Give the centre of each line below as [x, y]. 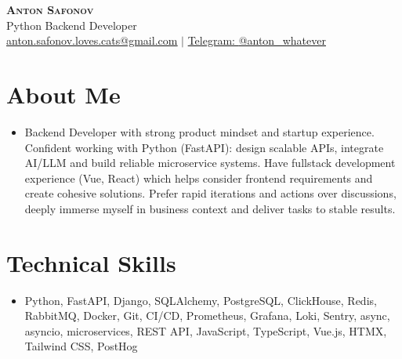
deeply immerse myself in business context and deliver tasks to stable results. [210, 208]
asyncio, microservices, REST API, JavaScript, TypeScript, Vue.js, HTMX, [206, 330]
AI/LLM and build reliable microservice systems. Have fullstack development [210, 163]
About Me [63, 94]
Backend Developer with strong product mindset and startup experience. [199, 131]
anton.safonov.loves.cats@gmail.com [92, 40]
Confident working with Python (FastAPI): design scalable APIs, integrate [204, 147]
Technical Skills [91, 262]
